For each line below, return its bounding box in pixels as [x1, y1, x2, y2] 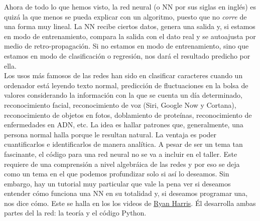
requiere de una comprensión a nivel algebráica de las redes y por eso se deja [4, 158, 240, 169]
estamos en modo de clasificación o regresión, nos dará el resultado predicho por [4, 50, 250, 61]
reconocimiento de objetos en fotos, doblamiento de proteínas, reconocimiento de [4, 109, 252, 120]
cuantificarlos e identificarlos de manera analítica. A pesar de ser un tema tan [4, 139, 243, 149]
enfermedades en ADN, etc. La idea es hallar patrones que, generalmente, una [4, 119, 243, 130]
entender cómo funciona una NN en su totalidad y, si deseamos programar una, [4, 188, 248, 198]
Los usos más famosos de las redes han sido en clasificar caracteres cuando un [4, 70, 243, 81]
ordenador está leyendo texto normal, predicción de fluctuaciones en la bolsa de [4, 80, 248, 90]
